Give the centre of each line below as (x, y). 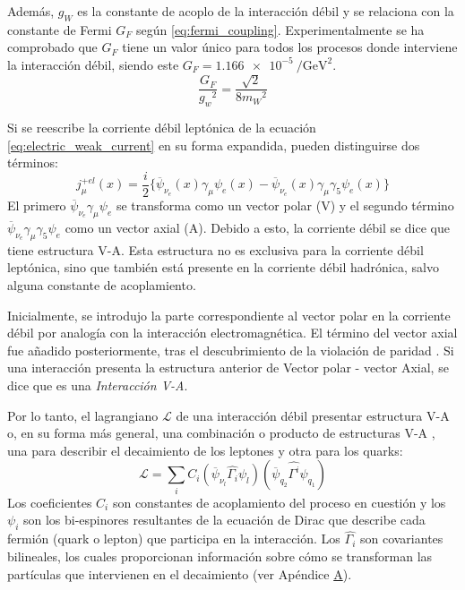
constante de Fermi (60, 29)
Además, (31, 11)
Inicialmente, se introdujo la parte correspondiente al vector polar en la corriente (229, 315)
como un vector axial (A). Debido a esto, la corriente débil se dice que (257, 228)
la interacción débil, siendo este (93, 64)
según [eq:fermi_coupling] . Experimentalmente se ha (280, 29)
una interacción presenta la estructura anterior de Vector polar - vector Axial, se (228, 368)
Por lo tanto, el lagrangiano (83, 415)
